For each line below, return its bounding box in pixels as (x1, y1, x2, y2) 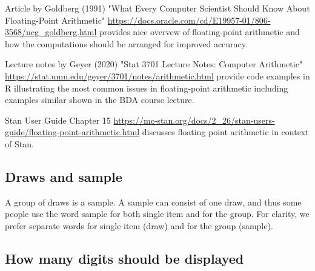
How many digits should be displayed (5, 249, 244, 267)
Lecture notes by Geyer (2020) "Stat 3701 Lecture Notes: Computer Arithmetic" (5, 58, 303, 70)
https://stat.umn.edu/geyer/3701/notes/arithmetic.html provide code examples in (5, 69, 310, 82)
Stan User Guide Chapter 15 (5, 113, 111, 126)
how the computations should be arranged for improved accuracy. (5, 37, 248, 50)
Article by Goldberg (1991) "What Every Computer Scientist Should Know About (5, 2, 310, 14)
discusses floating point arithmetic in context (142, 125, 309, 138)
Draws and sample (5, 167, 122, 186)
